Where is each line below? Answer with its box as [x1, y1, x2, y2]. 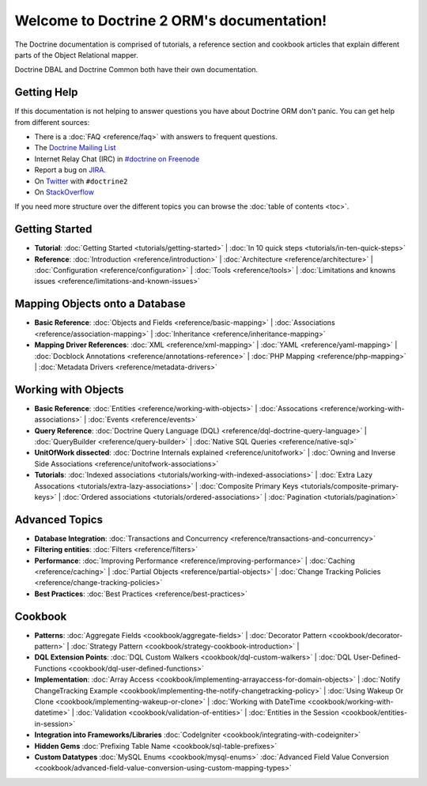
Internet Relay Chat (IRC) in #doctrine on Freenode [34, 154, 200, 164]
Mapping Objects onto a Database [14, 297, 186, 311]
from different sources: [14, 117, 90, 127]
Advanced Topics [14, 512, 103, 526]
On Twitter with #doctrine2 [34, 176, 128, 186]
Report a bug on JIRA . [34, 165, 107, 175]
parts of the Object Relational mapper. [14, 50, 138, 59]
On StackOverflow [34, 187, 95, 197]
